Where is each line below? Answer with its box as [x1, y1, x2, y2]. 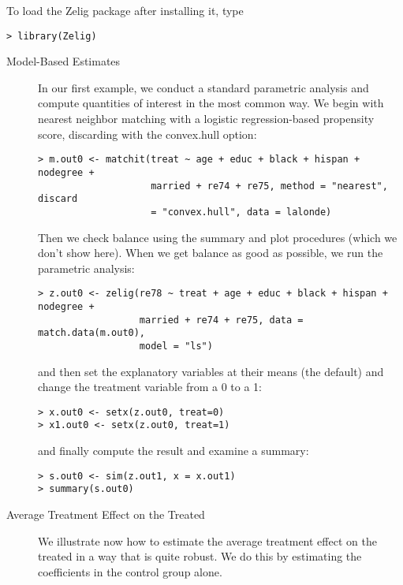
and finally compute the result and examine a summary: [38, 442, 309, 459]
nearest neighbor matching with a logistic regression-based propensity [38, 110, 375, 127]
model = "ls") [139, 340, 213, 352]
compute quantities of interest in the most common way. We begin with [38, 95, 384, 111]
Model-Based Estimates [6, 53, 121, 69]
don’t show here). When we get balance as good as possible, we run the [38, 244, 383, 261]
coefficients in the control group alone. [38, 563, 222, 579]
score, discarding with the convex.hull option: [38, 125, 257, 142]
